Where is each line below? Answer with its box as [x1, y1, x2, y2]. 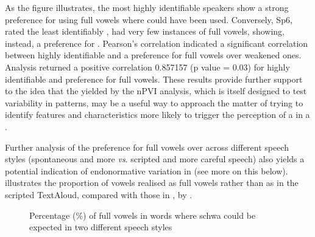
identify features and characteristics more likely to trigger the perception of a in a [5, 108, 310, 121]
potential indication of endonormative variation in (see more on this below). [5, 164, 288, 177]
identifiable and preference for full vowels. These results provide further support [5, 72, 303, 85]
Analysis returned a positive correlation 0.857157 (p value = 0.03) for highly [5, 60, 290, 73]
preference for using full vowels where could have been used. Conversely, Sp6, [5, 13, 292, 26]
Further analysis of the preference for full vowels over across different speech [5, 140, 289, 153]
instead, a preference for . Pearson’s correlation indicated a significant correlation [5, 36, 308, 49]
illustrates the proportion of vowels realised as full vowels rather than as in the [5, 176, 299, 189]
